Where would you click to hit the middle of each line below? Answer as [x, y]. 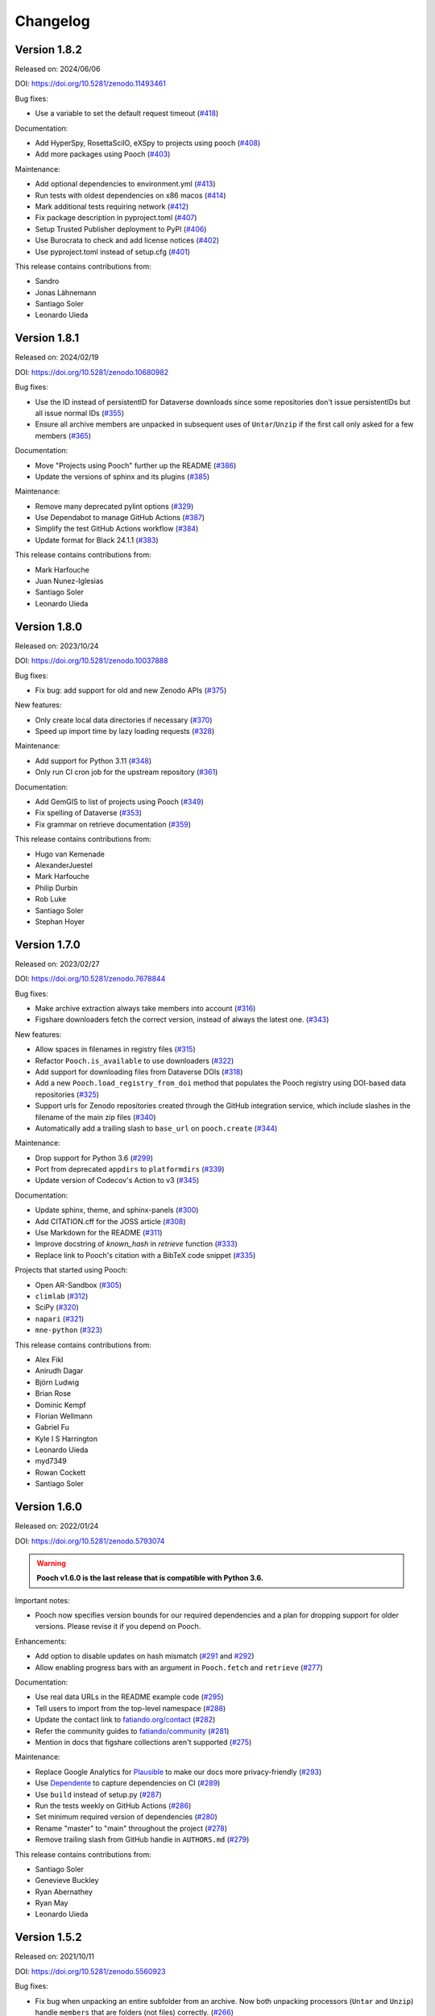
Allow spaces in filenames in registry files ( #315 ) [116, 1049]
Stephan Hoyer [60, 921]
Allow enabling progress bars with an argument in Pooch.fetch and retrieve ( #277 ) [179, 1667]
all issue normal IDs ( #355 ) [80, 413]
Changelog [52, 21]
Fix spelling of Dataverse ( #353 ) [89, 813]
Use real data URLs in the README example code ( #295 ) [130, 1697]
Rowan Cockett [60, 1472]
